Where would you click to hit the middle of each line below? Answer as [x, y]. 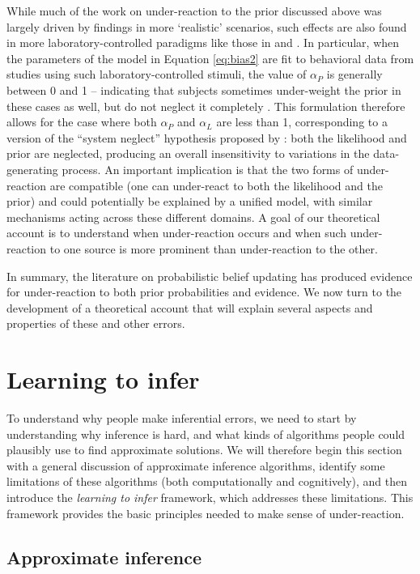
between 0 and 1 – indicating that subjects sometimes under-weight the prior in [204, 89]
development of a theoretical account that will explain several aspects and [190, 307]
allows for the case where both [82, 122]
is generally [354, 74]
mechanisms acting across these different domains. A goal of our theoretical [193, 217]
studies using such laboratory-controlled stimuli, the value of [157, 74]
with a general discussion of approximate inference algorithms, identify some [196, 465]
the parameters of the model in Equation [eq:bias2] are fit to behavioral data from [210, 58]
